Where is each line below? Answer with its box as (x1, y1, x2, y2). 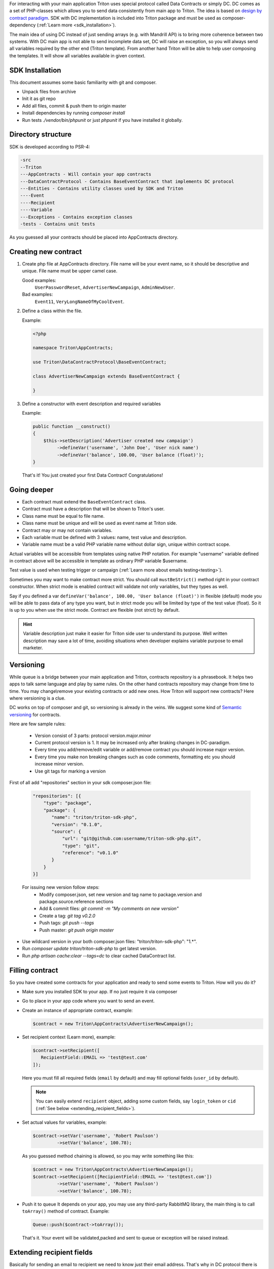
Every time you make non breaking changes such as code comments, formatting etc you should (35, 754, 235, 760)
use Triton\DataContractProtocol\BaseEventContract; (32, 359, 167, 365)
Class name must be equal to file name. (22, 513, 105, 519)
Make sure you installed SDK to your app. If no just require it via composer (22, 989, 178, 995)
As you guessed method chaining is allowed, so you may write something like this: (22, 1153, 194, 1159)
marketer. (23, 645, 43, 651)
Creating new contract (9, 247, 82, 256)
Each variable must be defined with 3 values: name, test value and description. (22, 534, 187, 540)
